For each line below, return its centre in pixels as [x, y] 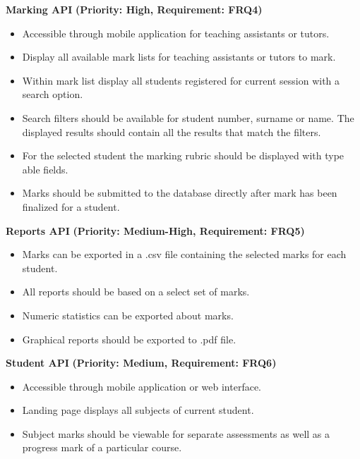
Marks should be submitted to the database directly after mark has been [180, 193]
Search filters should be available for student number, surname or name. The [188, 117]
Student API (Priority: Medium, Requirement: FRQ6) [141, 363]
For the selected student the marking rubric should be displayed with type [183, 155]
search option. [53, 94]
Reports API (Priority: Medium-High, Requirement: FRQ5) [155, 230]
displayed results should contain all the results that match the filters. [172, 131]
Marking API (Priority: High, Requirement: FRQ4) [134, 9]
